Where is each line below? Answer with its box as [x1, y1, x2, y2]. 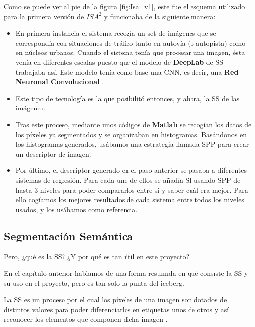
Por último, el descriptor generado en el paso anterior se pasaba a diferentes [15, 165, 247, 175]
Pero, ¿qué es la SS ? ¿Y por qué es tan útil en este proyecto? [4, 251, 190, 262]
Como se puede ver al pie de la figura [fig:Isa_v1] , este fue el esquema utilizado [4, 1, 245, 11]
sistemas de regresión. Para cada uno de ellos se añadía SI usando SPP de [15, 174, 241, 185]
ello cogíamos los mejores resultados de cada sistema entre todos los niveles [15, 194, 244, 205]
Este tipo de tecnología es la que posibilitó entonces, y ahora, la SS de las [15, 93, 240, 103]
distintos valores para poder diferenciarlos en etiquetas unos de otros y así [4, 304, 229, 314]
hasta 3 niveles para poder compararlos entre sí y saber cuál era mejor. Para [15, 184, 248, 195]
